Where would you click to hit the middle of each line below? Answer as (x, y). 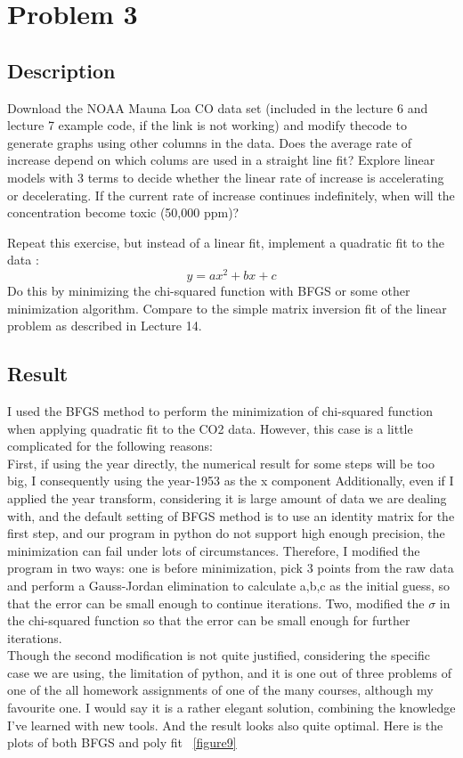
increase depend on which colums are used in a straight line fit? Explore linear (221, 160)
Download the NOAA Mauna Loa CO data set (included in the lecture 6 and (218, 107)
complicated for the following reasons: (110, 446)
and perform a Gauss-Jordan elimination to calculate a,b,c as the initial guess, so (229, 585)
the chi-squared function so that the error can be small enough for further (209, 620)
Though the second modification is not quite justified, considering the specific (219, 655)
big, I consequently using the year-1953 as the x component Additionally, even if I (231, 481)
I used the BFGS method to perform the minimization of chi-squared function (220, 410)
